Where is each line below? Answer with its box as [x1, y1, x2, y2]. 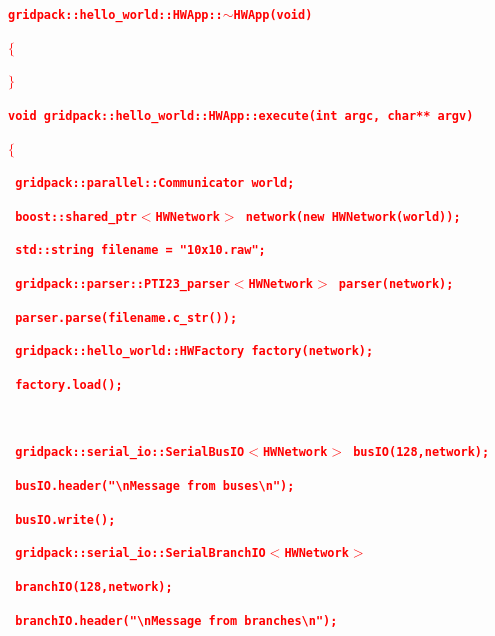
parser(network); [338, 277, 454, 292]
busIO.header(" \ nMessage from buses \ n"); [15, 479, 295, 493]
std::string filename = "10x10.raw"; [15, 243, 266, 258]
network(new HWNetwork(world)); [245, 209, 461, 224]
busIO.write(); [15, 512, 116, 527]
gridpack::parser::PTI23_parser [15, 277, 230, 292]
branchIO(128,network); [15, 579, 173, 594]
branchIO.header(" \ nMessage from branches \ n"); [15, 613, 338, 628]
